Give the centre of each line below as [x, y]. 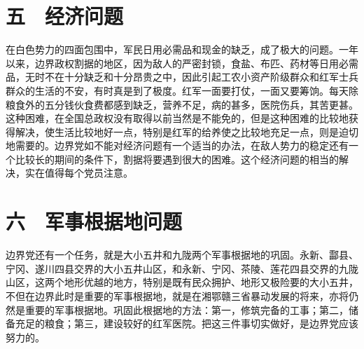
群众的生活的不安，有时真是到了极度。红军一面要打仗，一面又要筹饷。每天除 [182, 90]
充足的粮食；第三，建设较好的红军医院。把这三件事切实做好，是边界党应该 [187, 323]
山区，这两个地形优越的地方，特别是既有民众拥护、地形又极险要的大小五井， [182, 282]
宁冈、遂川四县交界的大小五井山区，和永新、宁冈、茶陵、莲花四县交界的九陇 [182, 268]
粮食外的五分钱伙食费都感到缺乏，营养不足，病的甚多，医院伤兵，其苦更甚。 [182, 104]
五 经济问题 [65, 16]
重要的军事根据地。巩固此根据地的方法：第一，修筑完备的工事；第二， [187, 309]
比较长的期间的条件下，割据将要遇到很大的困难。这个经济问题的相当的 [177, 159]
